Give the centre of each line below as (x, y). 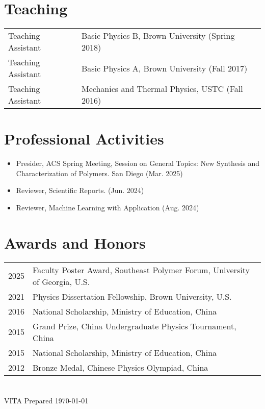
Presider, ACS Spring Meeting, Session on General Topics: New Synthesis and (138, 163)
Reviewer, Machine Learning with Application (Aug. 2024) (108, 208)
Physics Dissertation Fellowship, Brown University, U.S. (132, 296)
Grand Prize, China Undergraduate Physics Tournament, (135, 326)
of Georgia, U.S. (61, 281)
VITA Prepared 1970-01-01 (46, 400)
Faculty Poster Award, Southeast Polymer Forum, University (141, 270)
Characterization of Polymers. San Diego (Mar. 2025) (99, 173)
